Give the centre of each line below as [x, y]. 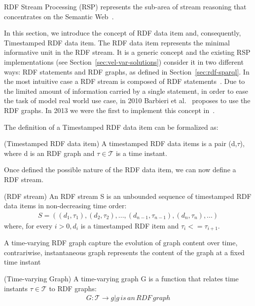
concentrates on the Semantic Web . [59, 16]
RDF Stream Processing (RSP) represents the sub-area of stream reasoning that [125, 6]
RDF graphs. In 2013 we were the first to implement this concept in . [109, 110]
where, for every [28, 225]
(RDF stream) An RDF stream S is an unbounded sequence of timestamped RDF [128, 196]
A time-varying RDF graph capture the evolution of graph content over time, [121, 243]
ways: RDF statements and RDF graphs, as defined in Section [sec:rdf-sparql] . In [127, 71]
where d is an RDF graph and [49, 153]
